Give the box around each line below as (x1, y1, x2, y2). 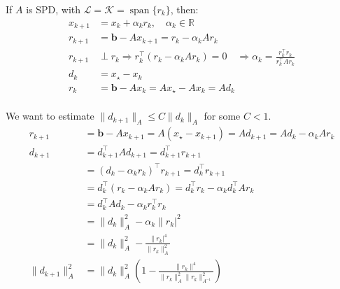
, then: (170, 2, 199, 16)
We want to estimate (6, 108, 94, 123)
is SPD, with (26, 2, 81, 16)
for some (204, 108, 241, 123)
